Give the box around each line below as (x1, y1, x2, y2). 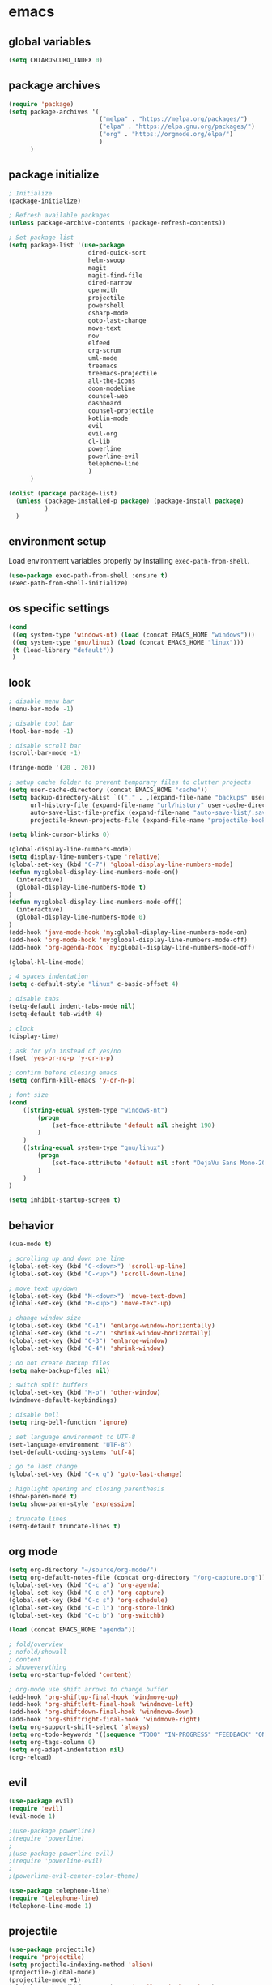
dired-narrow (87, 279, 132, 287)
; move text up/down (8, 1284, 79, 1293)
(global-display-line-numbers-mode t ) (15, 883, 147, 891)
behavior (8, 1219, 55, 1233)
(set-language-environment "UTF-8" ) (8, 1440, 132, 1449)
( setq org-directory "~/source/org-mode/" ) (8, 1566, 158, 1575)
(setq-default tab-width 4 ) (8, 1010, 104, 1018)
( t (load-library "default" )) (11, 645, 114, 654)
